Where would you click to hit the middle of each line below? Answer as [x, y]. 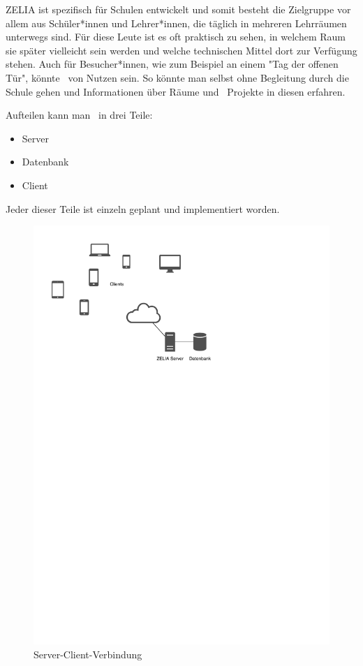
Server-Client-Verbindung [88, 654]
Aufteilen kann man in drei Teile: [79, 115]
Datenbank [45, 162]
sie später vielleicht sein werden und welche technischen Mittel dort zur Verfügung [181, 50]
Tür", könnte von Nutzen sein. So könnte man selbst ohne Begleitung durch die [177, 77]
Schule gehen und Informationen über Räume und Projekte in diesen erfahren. [176, 91]
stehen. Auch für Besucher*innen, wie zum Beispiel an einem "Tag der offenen [172, 64]
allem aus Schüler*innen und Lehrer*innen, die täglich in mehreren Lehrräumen [176, 23]
